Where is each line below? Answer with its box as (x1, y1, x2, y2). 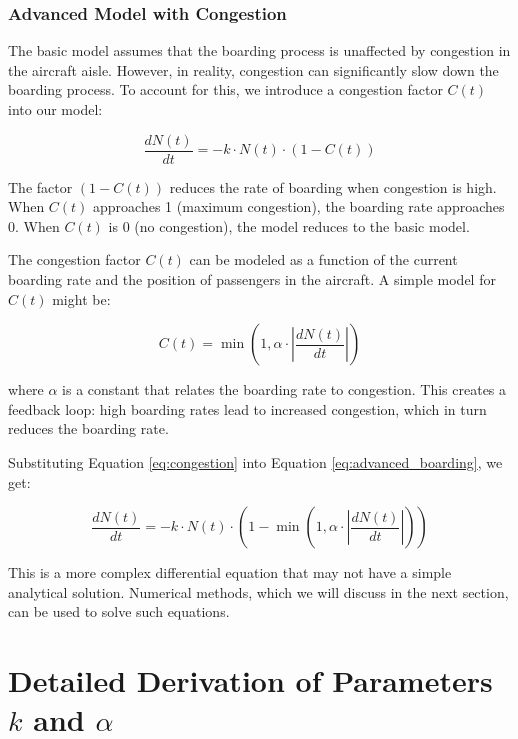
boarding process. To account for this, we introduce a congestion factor (8, 79, 443, 100)
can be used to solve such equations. (8, 601, 230, 622)
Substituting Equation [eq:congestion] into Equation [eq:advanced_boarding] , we (8, 452, 503, 472)
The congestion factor (8, 249, 141, 270)
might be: (52, 288, 111, 309)
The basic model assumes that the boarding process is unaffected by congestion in (8, 40, 511, 61)
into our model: (8, 99, 103, 119)
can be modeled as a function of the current (189, 249, 458, 270)
